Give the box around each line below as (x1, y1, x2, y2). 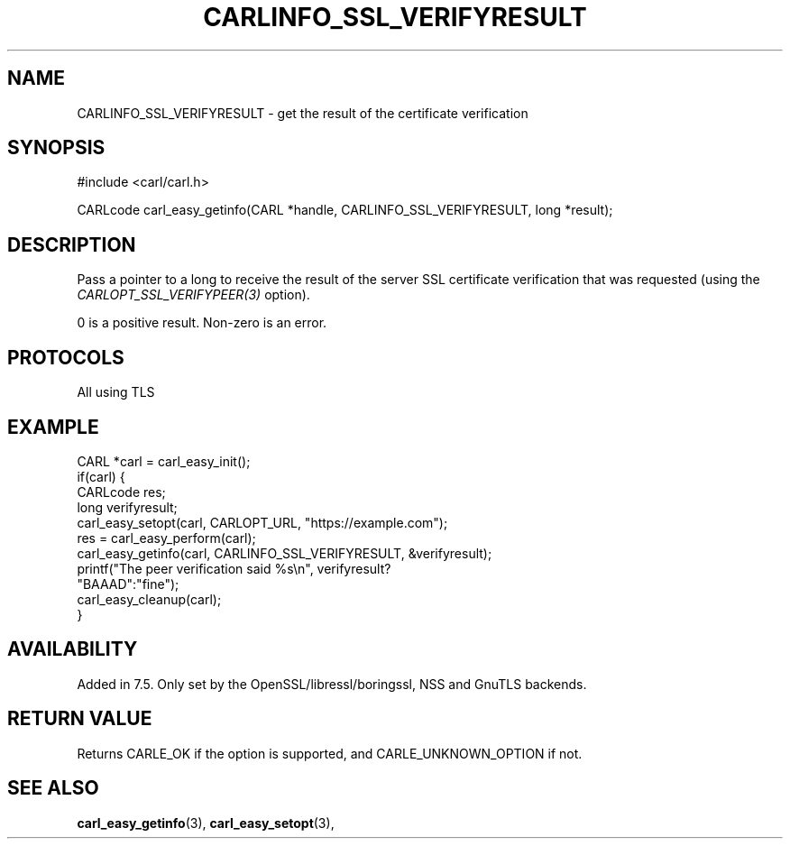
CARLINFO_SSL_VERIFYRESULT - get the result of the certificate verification (77, 105, 528, 121)
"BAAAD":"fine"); (77, 575, 179, 592)
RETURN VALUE (7, 707, 152, 731)
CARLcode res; (77, 483, 166, 500)
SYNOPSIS (7, 136, 106, 160)
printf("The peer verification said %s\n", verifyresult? (77, 560, 391, 576)
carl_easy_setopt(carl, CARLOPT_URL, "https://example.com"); (77, 514, 448, 530)
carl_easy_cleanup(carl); (77, 591, 222, 607)
